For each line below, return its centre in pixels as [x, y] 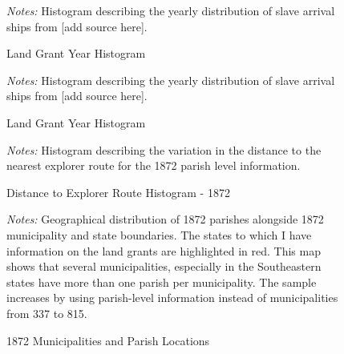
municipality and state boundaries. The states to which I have [159, 234]
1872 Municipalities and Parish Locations [108, 340]
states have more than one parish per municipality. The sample [162, 282]
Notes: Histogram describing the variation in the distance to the [164, 149]
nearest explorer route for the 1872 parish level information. [154, 165]
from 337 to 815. [47, 313]
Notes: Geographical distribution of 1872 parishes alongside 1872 [165, 219]
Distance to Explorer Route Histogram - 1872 [118, 192]
